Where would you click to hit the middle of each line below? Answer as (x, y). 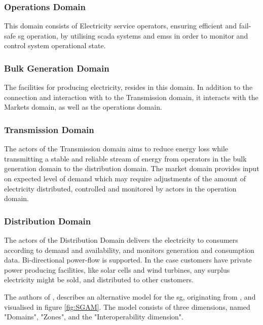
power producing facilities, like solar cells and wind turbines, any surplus (117, 269)
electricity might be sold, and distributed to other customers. (99, 280)
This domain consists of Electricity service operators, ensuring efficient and (121, 26)
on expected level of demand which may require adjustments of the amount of (125, 178)
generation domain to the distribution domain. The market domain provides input (132, 168)
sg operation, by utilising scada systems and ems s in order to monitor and (133, 35)
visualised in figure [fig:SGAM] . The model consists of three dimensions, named (127, 306)
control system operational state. (55, 45)
